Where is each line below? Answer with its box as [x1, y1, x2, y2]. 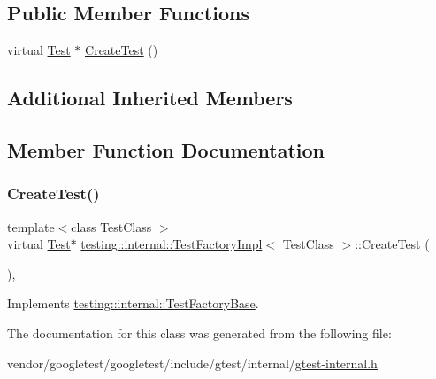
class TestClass [71, 217, 152, 236]
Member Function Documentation [7, 135, 325, 163]
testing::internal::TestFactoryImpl [80, 235, 263, 253]
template [7, 217, 55, 236]
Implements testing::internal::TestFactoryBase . [7, 294, 259, 313]
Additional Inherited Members [7, 84, 293, 112]
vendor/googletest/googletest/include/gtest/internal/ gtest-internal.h [7, 353, 378, 372]
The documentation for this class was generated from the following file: [7, 323, 392, 342]
